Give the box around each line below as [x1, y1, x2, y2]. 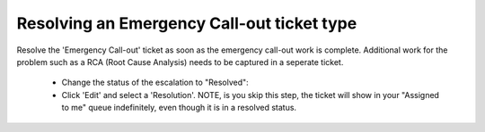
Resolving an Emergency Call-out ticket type [16, 13, 357, 33]
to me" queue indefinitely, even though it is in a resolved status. [61, 103, 296, 113]
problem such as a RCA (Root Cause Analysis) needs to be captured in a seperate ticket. [16, 56, 344, 67]
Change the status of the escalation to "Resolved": [61, 77, 249, 88]
